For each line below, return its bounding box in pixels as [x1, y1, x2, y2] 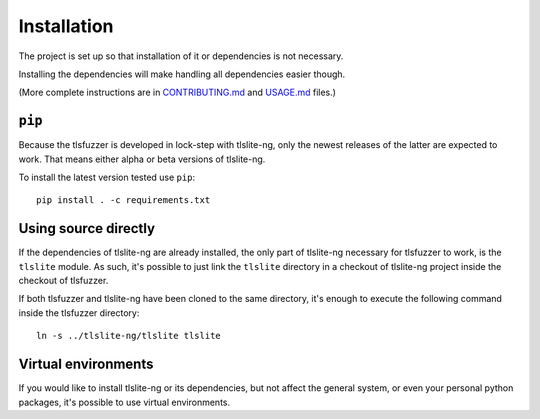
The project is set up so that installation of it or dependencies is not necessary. [18, 50, 344, 62]
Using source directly [18, 220, 155, 237]
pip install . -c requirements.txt [36, 195, 211, 206]
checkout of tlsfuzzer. [18, 275, 109, 287]
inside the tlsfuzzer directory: [18, 306, 140, 319]
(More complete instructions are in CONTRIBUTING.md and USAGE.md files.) [18, 86, 337, 99]
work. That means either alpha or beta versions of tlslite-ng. [18, 153, 266, 165]
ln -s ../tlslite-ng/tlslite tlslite [36, 330, 222, 342]
